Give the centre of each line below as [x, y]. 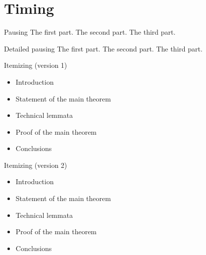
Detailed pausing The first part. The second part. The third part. [103, 48]
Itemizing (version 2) [36, 165]
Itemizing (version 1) [36, 65]
